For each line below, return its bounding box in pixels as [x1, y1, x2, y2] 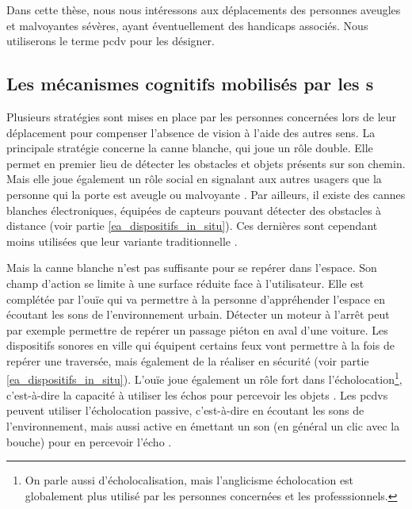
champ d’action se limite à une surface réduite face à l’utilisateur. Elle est [6, 274, 364, 291]
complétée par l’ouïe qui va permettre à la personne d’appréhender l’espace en [6, 290, 385, 307]
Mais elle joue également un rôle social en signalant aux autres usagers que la [6, 170, 382, 187]
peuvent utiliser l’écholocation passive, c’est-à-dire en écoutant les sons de [6, 402, 364, 419]
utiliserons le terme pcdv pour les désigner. [6, 33, 215, 49]
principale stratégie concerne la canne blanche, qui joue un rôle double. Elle [6, 140, 373, 156]
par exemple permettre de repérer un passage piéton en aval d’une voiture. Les [6, 321, 388, 338]
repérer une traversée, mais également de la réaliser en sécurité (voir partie [6, 352, 369, 369]
